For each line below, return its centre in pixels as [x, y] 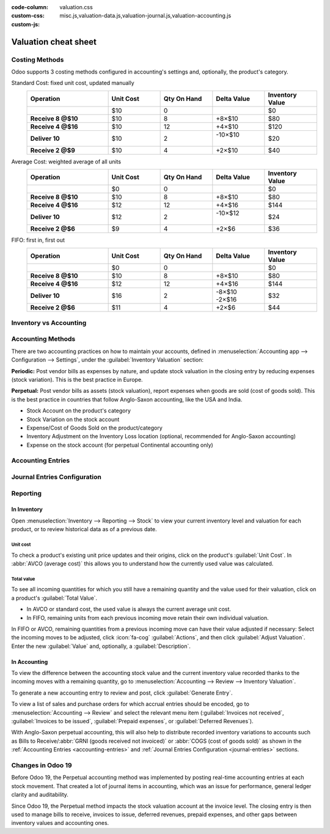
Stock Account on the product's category [79, 411]
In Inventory [27, 509]
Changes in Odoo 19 [42, 765]
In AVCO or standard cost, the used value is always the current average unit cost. [129, 609]
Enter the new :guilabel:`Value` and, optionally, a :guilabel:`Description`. [101, 646]
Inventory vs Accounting [49, 322]
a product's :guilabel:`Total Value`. [54, 598]
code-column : [30, 7]
